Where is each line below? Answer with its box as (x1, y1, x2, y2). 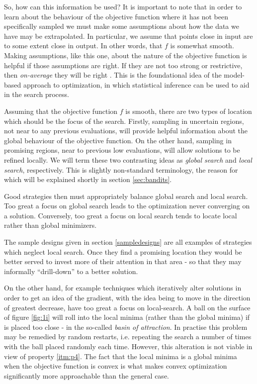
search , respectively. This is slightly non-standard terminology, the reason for (4, 164, 238, 175)
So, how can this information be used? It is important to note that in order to (4, 1, 242, 11)
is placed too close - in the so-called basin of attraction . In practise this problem (4, 321, 248, 332)
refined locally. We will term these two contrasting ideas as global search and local (4, 154, 252, 165)
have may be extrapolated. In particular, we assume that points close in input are (4, 30, 253, 41)
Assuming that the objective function (4, 105, 118, 116)
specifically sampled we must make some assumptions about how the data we (4, 21, 239, 31)
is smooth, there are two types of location (125, 105, 252, 116)
